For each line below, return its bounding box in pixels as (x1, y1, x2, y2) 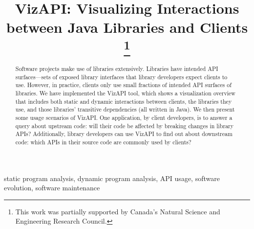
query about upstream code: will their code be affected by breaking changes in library (15, 121, 234, 130)
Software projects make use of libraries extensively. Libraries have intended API (15, 65, 218, 73)
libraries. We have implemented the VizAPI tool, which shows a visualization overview (15, 89, 235, 97)
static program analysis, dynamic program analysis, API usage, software (4, 173, 220, 183)
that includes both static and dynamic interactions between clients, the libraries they (15, 97, 232, 105)
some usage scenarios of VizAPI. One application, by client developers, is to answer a (15, 113, 233, 121)
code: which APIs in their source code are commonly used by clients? (15, 137, 191, 146)
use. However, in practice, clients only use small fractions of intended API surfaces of (15, 81, 232, 89)
